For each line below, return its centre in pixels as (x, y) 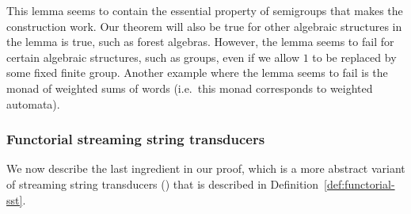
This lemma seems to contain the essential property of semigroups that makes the (205, 10)
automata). (33, 103)
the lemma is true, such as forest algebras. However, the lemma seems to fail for (200, 42)
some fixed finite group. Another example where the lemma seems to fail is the (197, 73)
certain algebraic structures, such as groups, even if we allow (153, 57)
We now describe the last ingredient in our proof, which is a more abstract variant (206, 168)
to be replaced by (354, 57)
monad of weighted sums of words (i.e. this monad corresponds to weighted (190, 88)
